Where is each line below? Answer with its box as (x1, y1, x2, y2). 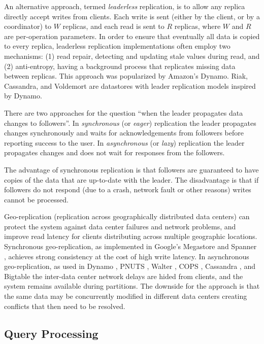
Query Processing (4, 325, 98, 341)
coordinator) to (4, 21, 52, 31)
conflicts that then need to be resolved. (4, 300, 125, 311)
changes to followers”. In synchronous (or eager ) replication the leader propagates (4, 117, 256, 128)
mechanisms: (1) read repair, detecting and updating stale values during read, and (4, 50, 260, 61)
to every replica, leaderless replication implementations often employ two (4, 41, 230, 51)
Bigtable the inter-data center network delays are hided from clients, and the (4, 270, 243, 281)
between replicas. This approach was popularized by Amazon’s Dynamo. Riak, (4, 71, 248, 81)
